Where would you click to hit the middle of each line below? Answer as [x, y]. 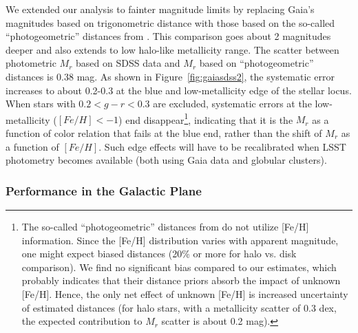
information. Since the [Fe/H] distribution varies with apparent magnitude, [180, 240]
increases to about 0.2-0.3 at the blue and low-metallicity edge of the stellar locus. [179, 90]
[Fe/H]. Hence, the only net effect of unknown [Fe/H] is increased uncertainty [185, 293]
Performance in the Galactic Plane [104, 190]
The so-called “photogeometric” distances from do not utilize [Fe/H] [165, 226]
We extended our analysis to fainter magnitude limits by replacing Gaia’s [160, 9]
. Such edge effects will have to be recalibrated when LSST [222, 146]
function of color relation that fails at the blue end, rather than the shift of [164, 133]
